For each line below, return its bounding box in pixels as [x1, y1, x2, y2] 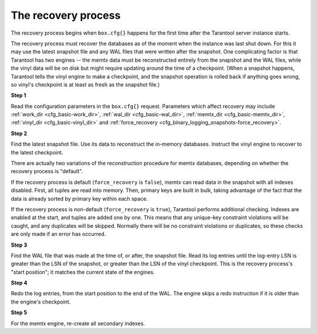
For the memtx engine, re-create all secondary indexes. [11, 320, 145, 327]
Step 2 [11, 130, 28, 137]
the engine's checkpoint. [11, 298, 71, 305]
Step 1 [11, 92, 26, 99]
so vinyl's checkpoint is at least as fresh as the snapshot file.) [11, 81, 160, 88]
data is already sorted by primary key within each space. [11, 195, 148, 202]
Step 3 [11, 241, 28, 248]
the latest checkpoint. [11, 149, 64, 156]
